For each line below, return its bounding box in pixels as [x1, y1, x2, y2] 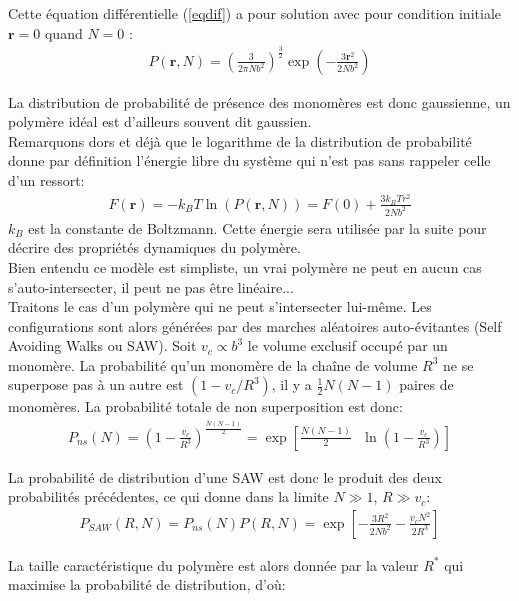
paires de [399, 374, 454, 395]
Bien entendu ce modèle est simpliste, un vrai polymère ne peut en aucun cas [8, 256, 482, 277]
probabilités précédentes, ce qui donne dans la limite [8, 486, 329, 507]
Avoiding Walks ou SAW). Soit [8, 335, 197, 356]
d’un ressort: [8, 169, 85, 190]
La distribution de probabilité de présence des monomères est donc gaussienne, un [8, 91, 511, 112]
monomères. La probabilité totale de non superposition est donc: [8, 396, 403, 417]
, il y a [271, 374, 312, 395]
